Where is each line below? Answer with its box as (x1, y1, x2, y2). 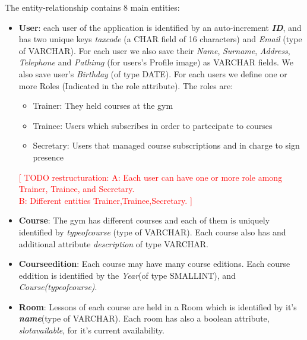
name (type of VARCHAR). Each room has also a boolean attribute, (18, 312, 270, 325)
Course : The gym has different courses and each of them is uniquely (18, 214, 270, 226)
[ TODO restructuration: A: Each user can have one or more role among (18, 171, 283, 183)
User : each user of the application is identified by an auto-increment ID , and (18, 21, 302, 33)
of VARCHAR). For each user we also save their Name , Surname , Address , (18, 44, 290, 56)
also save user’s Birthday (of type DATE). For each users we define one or (18, 67, 287, 80)
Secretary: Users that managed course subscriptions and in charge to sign (33, 139, 300, 152)
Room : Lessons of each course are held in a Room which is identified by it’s (18, 300, 297, 313)
